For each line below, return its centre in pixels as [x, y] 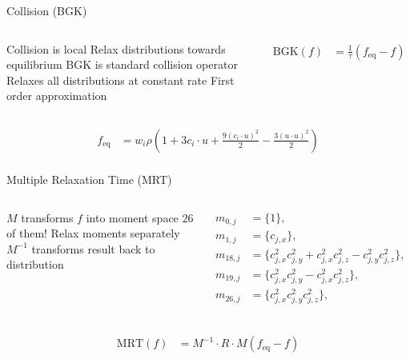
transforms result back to [93, 248]
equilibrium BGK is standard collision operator [122, 64]
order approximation [57, 96]
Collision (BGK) [47, 10]
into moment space [132, 217]
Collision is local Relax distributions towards [116, 48]
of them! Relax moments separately [93, 233]
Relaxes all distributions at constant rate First [121, 80]
